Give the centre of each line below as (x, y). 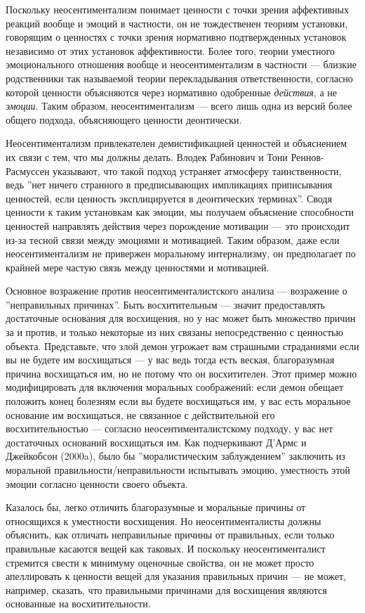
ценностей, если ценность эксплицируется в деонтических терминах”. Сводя (169, 198)
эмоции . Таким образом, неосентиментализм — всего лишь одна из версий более (179, 106)
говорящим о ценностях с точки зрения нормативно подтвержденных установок (176, 37)
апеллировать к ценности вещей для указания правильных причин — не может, (176, 576)
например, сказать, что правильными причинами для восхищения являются (166, 589)
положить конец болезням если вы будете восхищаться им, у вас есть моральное (178, 401)
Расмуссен (28, 170)
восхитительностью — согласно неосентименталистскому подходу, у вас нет (170, 428)
